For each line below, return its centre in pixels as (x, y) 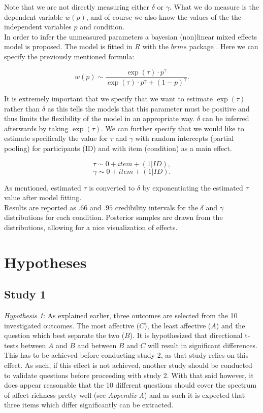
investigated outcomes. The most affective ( (72, 325)
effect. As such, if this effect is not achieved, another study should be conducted (128, 365)
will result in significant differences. (203, 345)
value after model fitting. (43, 197)
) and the (231, 325)
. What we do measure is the (214, 7)
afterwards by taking (36, 128)
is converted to (112, 187)
